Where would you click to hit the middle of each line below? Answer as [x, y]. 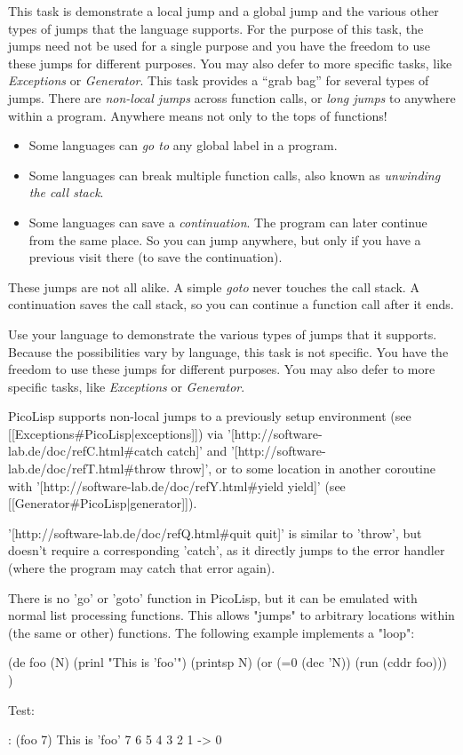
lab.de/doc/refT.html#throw [87, 469]
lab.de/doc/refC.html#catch [86, 451]
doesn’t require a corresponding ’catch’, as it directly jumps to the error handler [227, 550]
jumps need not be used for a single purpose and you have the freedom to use [219, 46]
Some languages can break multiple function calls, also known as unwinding [235, 175]
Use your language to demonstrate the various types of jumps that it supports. [223, 334]
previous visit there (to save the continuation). [156, 257]
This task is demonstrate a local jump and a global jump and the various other [224, 11]
